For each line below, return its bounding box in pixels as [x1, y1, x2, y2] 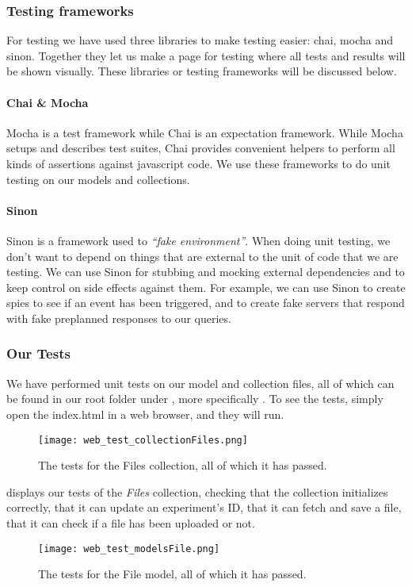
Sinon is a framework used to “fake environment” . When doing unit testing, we [6, 232, 391, 248]
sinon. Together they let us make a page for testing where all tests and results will [6, 47, 406, 63]
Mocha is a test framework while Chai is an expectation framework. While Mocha [6, 124, 403, 140]
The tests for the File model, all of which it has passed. [38, 566, 307, 582]
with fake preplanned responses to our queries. [6, 309, 231, 326]
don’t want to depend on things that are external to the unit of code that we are [6, 247, 399, 264]
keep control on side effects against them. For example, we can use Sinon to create [6, 278, 406, 295]
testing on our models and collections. [6, 171, 190, 187]
